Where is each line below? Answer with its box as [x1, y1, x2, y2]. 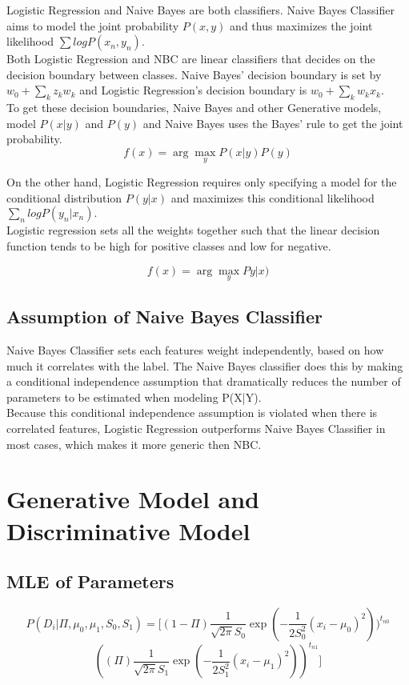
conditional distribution [6, 189, 122, 206]
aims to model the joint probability [6, 17, 179, 34]
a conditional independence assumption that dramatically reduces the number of [6, 373, 401, 390]
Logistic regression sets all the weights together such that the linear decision [6, 222, 380, 238]
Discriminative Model [6, 514, 251, 547]
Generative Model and [6, 483, 259, 515]
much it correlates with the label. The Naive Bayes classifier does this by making [6, 357, 403, 374]
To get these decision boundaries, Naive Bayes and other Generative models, [6, 99, 382, 116]
